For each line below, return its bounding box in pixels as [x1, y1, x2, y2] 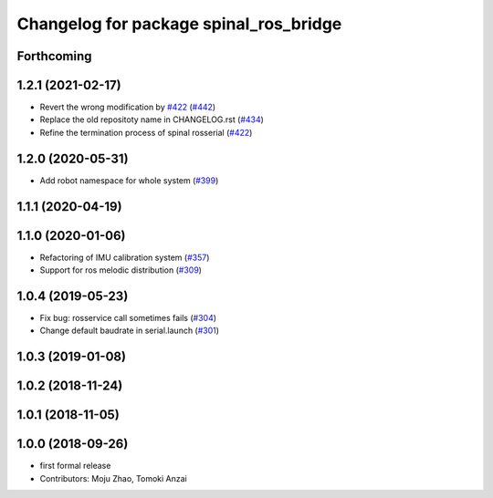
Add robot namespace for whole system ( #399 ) [39, 174, 219, 186]
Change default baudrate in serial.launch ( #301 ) [39, 325, 219, 337]
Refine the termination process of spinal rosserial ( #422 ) [39, 127, 253, 138]
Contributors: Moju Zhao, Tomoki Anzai [39, 472, 187, 483]
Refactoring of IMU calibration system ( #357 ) [39, 252, 210, 263]
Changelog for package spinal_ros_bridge [16, 14, 342, 34]
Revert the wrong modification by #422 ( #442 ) [39, 101, 216, 113]
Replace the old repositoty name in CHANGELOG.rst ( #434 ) [39, 114, 265, 125]
